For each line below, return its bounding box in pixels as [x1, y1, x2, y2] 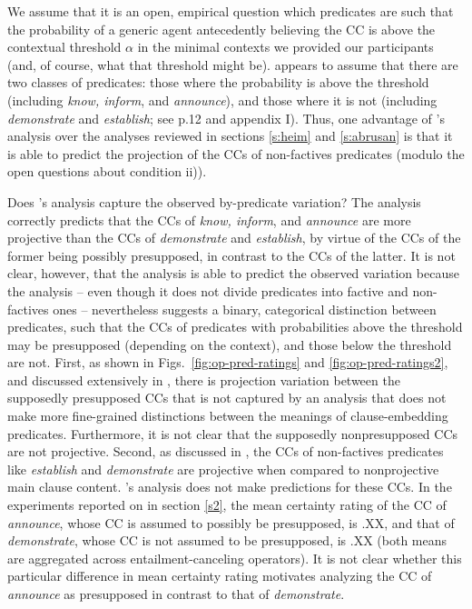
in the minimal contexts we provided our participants [137, 37, 434, 56]
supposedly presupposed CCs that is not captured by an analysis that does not [7, 388, 447, 407]
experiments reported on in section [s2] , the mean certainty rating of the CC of [7, 495, 447, 514]
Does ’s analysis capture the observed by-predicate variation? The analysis [7, 192, 421, 211]
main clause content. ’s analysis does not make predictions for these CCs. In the [7, 477, 452, 496]
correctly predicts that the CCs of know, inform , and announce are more [7, 210, 411, 229]
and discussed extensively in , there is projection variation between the [7, 370, 400, 389]
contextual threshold [7, 37, 122, 56]
